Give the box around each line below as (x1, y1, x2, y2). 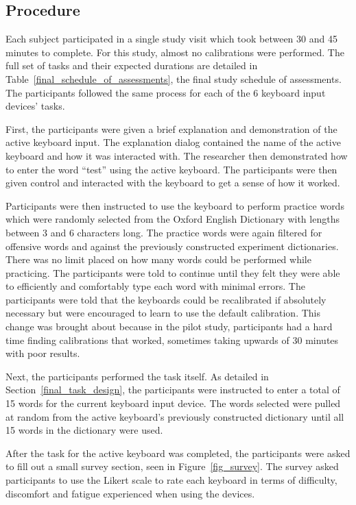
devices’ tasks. (5, 99, 65, 113)
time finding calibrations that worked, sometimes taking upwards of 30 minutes (5, 332, 339, 347)
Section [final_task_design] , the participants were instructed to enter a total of (5, 382, 340, 397)
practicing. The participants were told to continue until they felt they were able (5, 265, 340, 280)
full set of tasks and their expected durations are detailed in (5, 58, 258, 73)
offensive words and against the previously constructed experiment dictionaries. (5, 238, 339, 253)
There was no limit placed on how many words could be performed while (5, 252, 311, 267)
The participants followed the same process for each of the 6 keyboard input (5, 85, 326, 99)
